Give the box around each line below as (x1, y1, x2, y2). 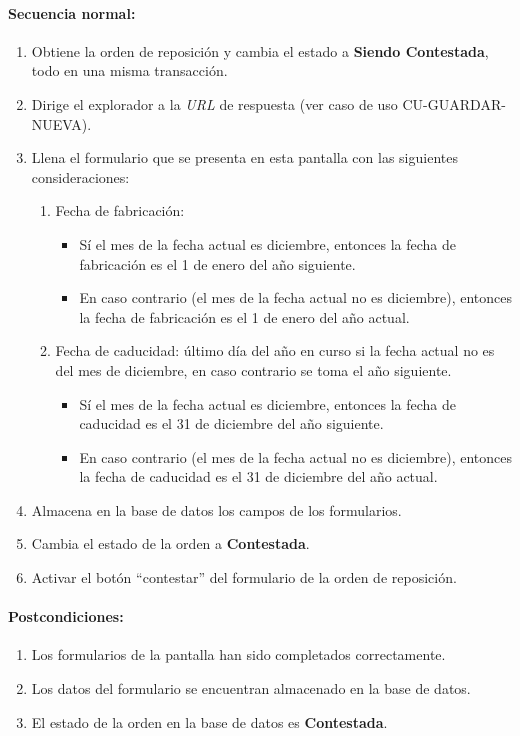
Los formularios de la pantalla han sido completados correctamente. (31, 644, 446, 665)
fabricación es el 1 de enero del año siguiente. (79, 253, 356, 274)
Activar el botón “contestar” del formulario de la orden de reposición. (31, 567, 457, 588)
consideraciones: (31, 166, 130, 187)
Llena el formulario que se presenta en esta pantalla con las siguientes (31, 147, 458, 168)
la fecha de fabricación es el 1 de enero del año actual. (79, 306, 410, 327)
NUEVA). (31, 113, 92, 134)
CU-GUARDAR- (402, 93, 506, 114)
